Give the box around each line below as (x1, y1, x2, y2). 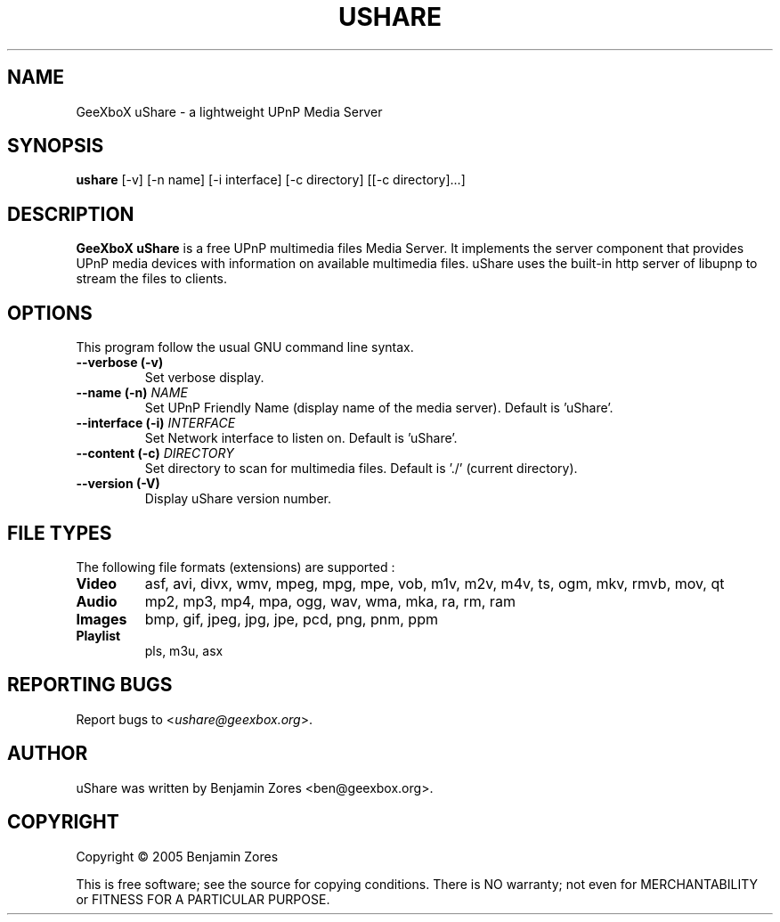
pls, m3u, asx (144, 642, 223, 658)
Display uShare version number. (144, 491, 332, 507)
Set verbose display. (144, 370, 264, 386)
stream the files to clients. (76, 271, 228, 287)
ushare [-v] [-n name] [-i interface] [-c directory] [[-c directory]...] (76, 172, 466, 188)
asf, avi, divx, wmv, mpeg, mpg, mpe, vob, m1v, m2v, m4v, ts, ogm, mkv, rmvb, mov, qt (144, 574, 725, 592)
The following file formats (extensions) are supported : (76, 559, 395, 575)
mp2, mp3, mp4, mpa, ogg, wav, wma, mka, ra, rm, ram (144, 592, 516, 610)
